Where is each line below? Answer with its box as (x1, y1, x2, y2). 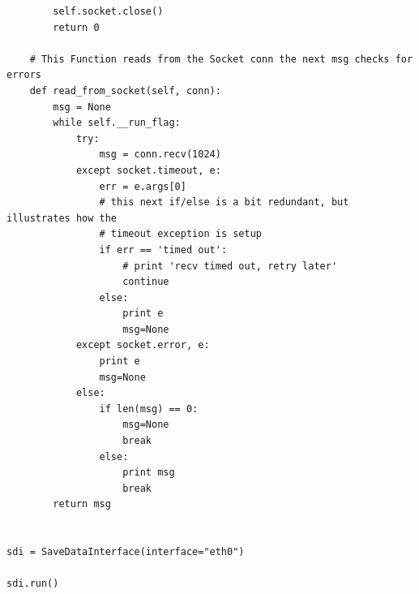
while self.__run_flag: (53, 117, 181, 129)
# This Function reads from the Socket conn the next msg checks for (29, 53, 413, 65)
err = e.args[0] (99, 180, 186, 192)
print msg (122, 467, 175, 479)
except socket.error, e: (75, 339, 210, 351)
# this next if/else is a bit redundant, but (99, 196, 349, 209)
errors (6, 69, 41, 81)
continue (122, 276, 169, 288)
